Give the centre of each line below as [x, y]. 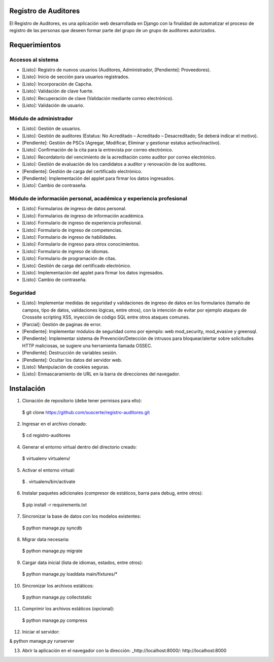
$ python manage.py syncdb [52, 528]
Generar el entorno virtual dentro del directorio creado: [79, 447]
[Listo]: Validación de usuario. [53, 105]
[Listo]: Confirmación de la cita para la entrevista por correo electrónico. [98, 150]
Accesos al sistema [34, 59]
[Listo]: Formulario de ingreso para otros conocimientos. [81, 244]
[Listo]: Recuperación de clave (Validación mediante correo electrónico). [98, 98]
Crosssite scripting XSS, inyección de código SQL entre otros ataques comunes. [106, 317]
